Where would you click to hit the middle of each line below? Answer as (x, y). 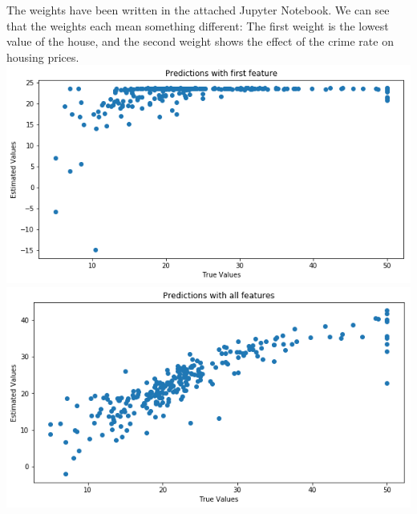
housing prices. (43, 57)
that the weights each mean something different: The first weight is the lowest (198, 25)
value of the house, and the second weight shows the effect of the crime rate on (200, 41)
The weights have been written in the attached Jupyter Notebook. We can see (198, 10)
